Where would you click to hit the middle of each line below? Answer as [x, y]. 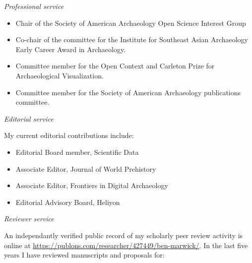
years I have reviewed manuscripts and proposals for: [84, 255]
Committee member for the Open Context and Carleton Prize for [115, 66]
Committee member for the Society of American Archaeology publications [128, 92]
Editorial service [29, 118]
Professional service [34, 6]
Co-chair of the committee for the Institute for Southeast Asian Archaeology [132, 39]
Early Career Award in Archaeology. [71, 49]
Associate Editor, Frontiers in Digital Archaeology [92, 185]
